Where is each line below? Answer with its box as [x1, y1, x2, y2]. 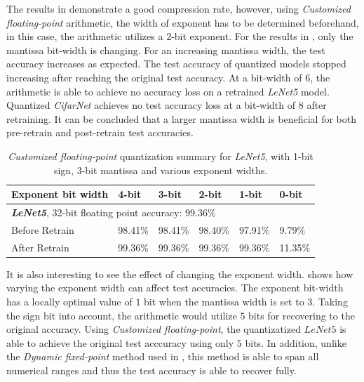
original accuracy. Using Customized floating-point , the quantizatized [6, 322, 301, 336]
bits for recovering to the [248, 308, 355, 322]
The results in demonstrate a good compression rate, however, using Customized [6, 1, 351, 15]
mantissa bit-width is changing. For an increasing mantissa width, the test [6, 42, 325, 57]
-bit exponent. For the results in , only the [171, 29, 353, 44]
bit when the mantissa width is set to [144, 294, 304, 308]
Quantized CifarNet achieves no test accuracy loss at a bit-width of [6, 98, 296, 112]
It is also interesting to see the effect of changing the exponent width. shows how [6, 266, 353, 281]
